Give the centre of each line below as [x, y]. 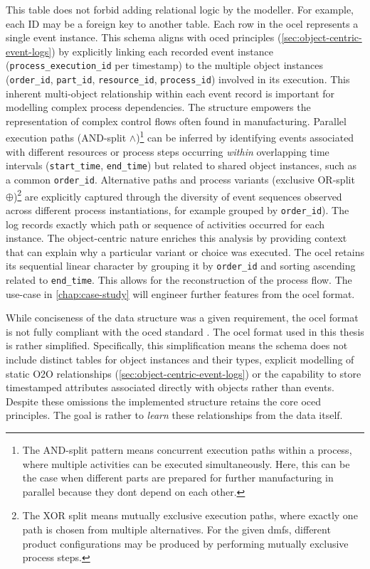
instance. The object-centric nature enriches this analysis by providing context [176, 238]
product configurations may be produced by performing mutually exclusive [185, 543]
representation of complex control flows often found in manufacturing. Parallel [176, 121]
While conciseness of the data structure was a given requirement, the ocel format [182, 318]
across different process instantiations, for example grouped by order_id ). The [178, 209]
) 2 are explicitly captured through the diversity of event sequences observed [178, 195]
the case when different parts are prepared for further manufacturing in [178, 478]
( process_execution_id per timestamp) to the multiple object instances [164, 65]
